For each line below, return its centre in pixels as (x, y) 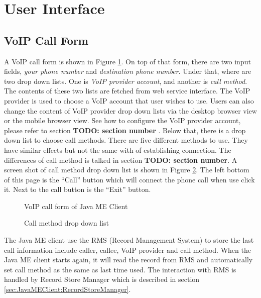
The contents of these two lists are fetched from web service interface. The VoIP (127, 91)
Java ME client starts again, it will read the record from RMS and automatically (128, 260)
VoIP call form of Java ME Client (76, 206)
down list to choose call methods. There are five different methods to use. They (126, 140)
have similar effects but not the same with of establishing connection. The (118, 150)
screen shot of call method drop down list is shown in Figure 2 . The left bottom (127, 170)
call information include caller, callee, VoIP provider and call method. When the (127, 250)
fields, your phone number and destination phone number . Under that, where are (128, 71)
